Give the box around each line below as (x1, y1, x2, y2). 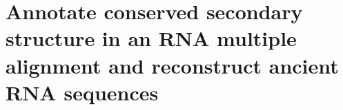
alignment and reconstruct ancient (6, 51, 339, 79)
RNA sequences (6, 78, 159, 106)
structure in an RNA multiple (6, 24, 297, 52)
